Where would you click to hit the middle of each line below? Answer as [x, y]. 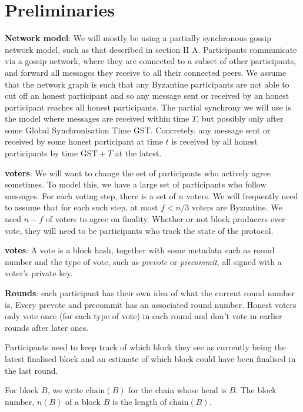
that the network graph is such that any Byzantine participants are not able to [147, 84]
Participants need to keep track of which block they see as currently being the [145, 347]
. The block [256, 390]
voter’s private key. [39, 273]
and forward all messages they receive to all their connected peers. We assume [146, 72]
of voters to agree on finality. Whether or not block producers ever [165, 219]
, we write [65, 390]
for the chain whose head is [177, 390]
